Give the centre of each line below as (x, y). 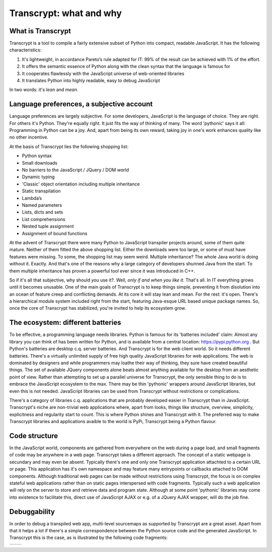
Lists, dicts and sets (43, 212)
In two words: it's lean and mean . (44, 90)
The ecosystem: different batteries (65, 323)
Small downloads (40, 163)
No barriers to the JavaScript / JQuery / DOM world (76, 170)
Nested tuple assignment (48, 226)
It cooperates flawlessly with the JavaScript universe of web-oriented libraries (103, 74)
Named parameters (42, 205)
